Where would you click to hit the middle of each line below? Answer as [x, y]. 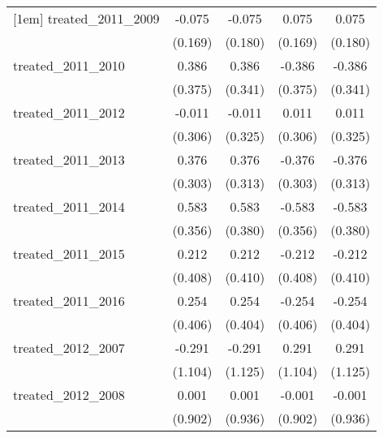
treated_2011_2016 [69, 301]
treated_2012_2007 [69, 348]
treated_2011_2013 [69, 159]
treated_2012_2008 [69, 395]
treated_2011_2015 [69, 253]
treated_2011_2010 [69, 65]
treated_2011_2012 [69, 112]
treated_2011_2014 [69, 206]
